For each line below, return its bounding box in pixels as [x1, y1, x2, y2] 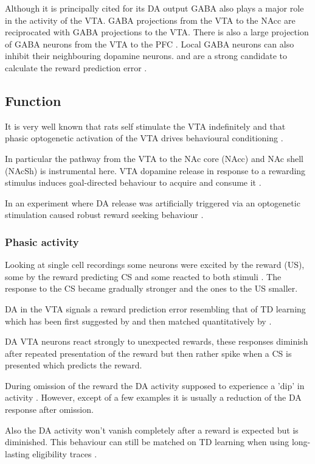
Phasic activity [5, 234, 79, 249]
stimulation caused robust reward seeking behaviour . [5, 208, 204, 221]
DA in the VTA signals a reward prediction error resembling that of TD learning [5, 302, 306, 315]
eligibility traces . [32, 447, 97, 460]
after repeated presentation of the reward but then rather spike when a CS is [5, 346, 292, 359]
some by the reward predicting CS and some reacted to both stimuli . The [5, 270, 282, 283]
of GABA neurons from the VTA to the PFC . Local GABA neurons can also [5, 37, 294, 50]
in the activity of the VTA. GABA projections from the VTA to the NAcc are [5, 13, 296, 26]
